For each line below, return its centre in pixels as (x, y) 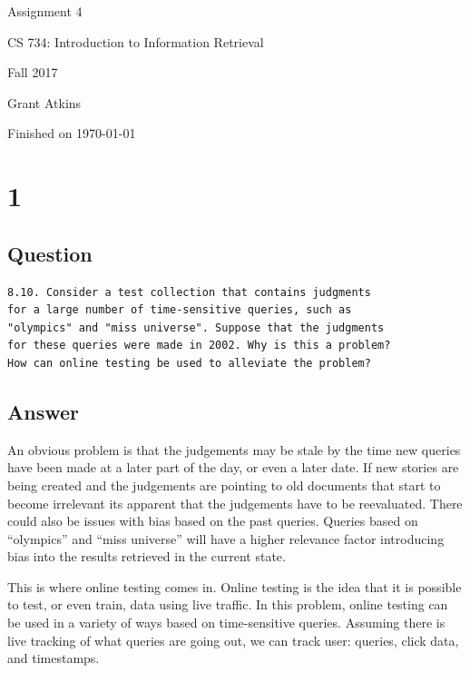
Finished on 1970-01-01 (72, 133)
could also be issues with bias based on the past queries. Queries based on (213, 521)
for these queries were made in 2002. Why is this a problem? (199, 346)
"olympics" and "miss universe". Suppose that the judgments (196, 327)
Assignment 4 (45, 11)
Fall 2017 (33, 72)
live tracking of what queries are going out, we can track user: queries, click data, (233, 640)
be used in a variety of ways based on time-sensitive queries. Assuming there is (226, 623)
